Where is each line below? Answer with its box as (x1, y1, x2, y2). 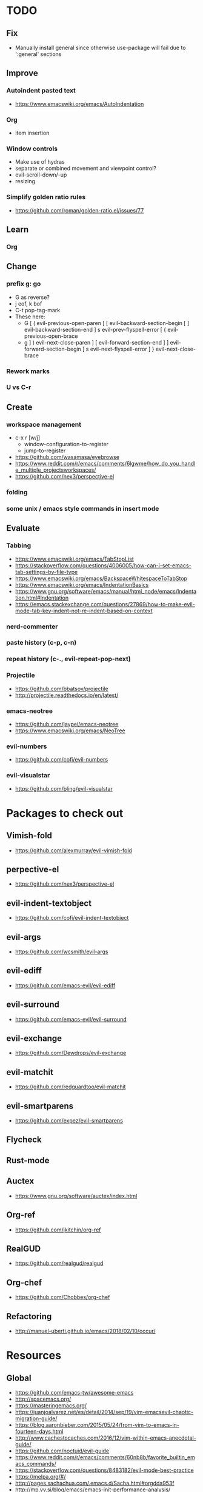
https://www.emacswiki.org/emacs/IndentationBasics (15, 581, 149, 588)
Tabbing (6, 541, 32, 550)
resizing (15, 178, 35, 185)
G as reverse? (15, 293, 50, 301)
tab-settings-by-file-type (15, 568, 78, 575)
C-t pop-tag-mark (15, 306, 61, 313)
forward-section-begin (24, 345, 82, 352)
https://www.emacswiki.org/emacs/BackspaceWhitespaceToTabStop (15, 575, 188, 582)
